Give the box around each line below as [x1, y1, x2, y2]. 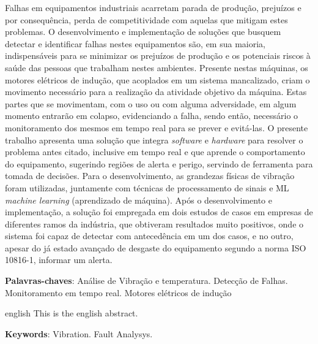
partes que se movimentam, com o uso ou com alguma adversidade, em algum [5, 97, 297, 110]
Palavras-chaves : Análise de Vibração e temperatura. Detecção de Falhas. [5, 274, 288, 287]
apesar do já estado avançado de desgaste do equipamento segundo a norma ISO [5, 241, 306, 254]
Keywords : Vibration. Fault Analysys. [5, 327, 153, 340]
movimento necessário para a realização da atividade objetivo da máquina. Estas [5, 85, 307, 98]
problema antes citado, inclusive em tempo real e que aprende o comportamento [5, 145, 305, 158]
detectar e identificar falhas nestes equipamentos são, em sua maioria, [5, 37, 265, 50]
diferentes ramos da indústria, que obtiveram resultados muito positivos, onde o [5, 217, 304, 230]
